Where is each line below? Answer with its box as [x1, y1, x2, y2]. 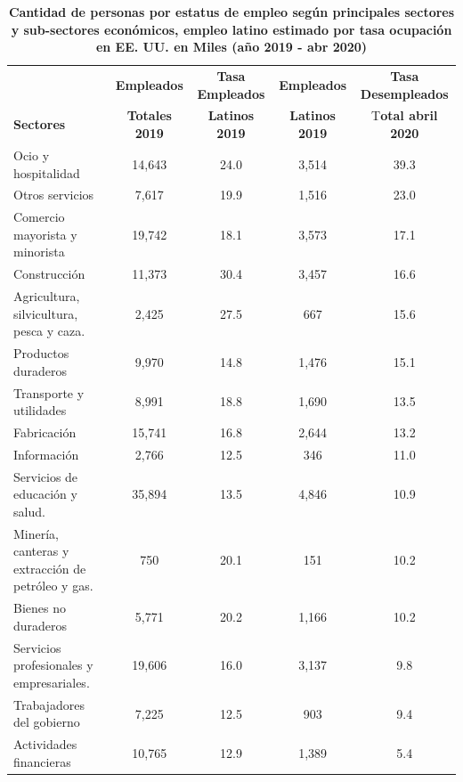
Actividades [13, 735, 77, 753]
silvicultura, [13, 304, 78, 322]
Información [13, 444, 79, 463]
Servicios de [13, 467, 78, 485]
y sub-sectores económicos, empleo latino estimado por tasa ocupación [11, 20, 452, 38]
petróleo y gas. [13, 576, 93, 595]
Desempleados [360, 84, 449, 102]
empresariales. [13, 672, 90, 691]
